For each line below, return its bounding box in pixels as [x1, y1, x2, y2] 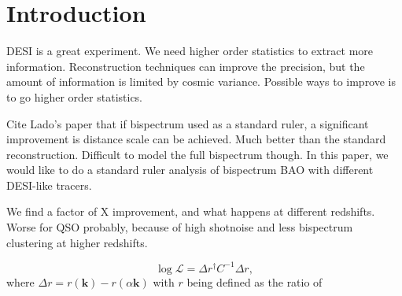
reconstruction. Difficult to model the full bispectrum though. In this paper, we [6, 146, 389, 162]
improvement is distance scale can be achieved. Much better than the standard [6, 131, 386, 147]
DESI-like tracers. [6, 176, 92, 193]
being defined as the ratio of [186, 273, 323, 290]
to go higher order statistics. [6, 88, 143, 105]
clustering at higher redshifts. [6, 234, 148, 250]
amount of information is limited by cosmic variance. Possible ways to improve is [6, 73, 396, 90]
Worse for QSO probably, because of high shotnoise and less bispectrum [6, 219, 353, 235]
